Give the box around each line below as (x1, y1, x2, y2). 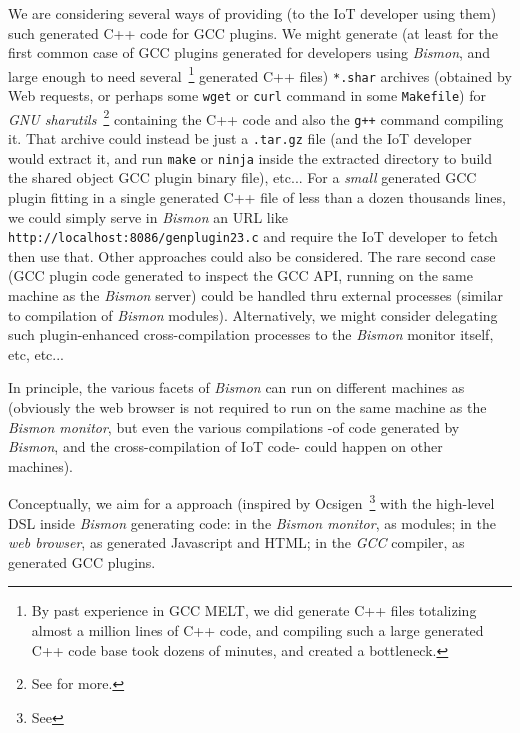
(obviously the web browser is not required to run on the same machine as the (8, 396, 487, 417)
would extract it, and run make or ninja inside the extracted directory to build (8, 147, 493, 168)
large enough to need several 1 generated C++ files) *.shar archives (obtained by (8, 62, 512, 86)
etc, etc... (8, 343, 64, 364)
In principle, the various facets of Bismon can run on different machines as (8, 377, 465, 398)
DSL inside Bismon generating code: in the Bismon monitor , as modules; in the (8, 512, 496, 533)
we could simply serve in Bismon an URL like (8, 206, 288, 227)
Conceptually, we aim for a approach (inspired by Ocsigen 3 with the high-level (8, 490, 495, 513)
